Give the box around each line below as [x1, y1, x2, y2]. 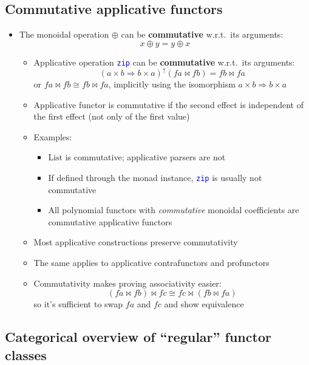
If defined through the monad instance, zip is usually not [48, 171, 262, 183]
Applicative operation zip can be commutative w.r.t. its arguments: [33, 55, 295, 68]
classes [5, 345, 47, 364]
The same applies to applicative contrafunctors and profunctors [33, 256, 270, 268]
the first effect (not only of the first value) [33, 110, 190, 123]
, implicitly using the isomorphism [108, 77, 236, 90]
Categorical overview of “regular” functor [5, 327, 271, 346]
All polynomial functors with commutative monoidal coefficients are [48, 203, 299, 216]
